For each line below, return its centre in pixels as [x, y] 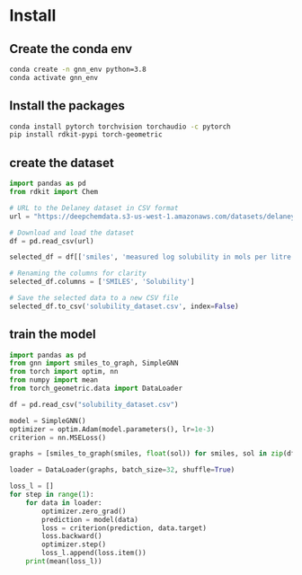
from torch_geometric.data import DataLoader [96, 389]
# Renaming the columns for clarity [78, 274]
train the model [53, 335]
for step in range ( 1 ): [52, 495]
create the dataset [62, 163]
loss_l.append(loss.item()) [94, 553]
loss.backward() [72, 536]
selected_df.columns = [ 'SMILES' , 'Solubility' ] [102, 282]
